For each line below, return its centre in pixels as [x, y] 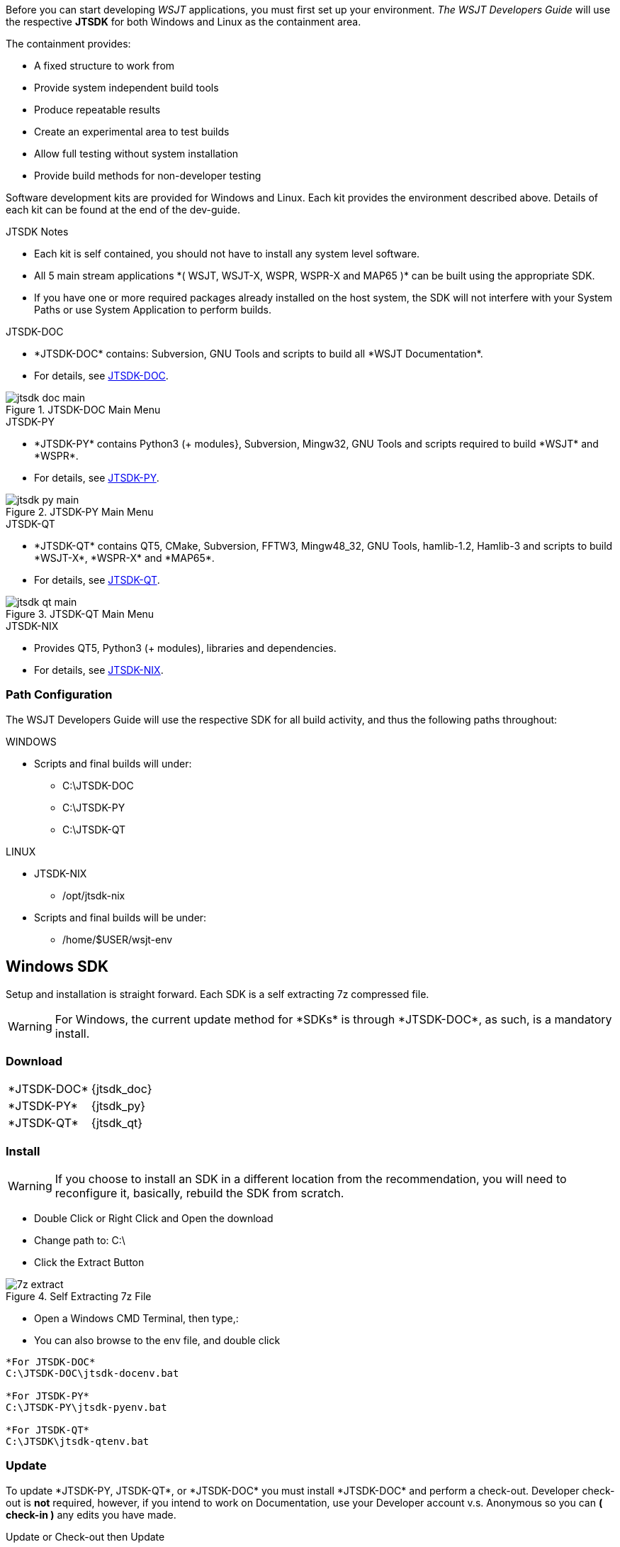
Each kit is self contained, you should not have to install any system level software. [227, 254]
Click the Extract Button [89, 1263]
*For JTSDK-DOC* [51, 1362]
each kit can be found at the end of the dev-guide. [123, 210]
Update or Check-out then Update [85, 1536]
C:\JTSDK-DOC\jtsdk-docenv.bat [92, 1374]
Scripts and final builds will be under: [120, 917]
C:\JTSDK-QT [94, 829]
